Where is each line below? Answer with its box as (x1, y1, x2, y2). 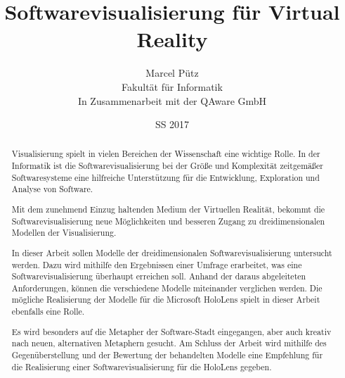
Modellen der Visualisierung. (11, 227, 117, 239)
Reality (136, 25, 208, 53)
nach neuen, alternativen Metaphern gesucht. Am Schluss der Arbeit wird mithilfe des (11, 337, 327, 349)
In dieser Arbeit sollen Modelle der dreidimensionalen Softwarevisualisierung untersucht (11, 246, 332, 258)
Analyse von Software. (11, 183, 93, 195)
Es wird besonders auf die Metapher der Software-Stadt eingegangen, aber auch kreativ (11, 325, 332, 337)
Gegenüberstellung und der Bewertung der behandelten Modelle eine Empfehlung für (11, 349, 323, 360)
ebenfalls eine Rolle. (11, 305, 85, 317)
